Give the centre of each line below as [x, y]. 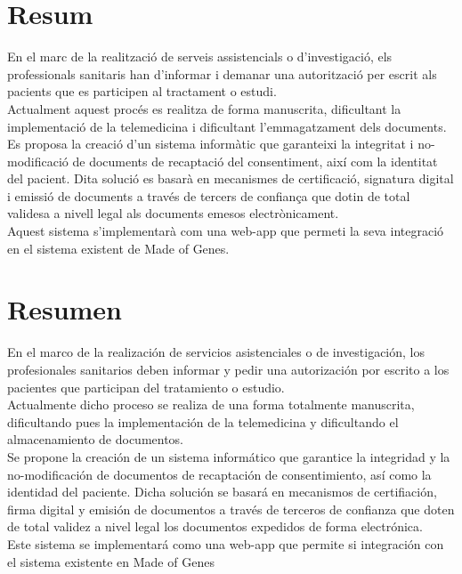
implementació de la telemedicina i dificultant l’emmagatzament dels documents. [227, 126]
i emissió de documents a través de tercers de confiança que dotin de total [209, 195]
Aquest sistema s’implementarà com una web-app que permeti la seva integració [226, 231]
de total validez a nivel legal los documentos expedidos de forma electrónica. [215, 526]
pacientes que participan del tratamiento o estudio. [146, 387]
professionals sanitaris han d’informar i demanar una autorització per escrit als [222, 73]
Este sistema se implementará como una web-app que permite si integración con [226, 543]
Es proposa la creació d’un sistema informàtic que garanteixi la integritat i [211, 144]
